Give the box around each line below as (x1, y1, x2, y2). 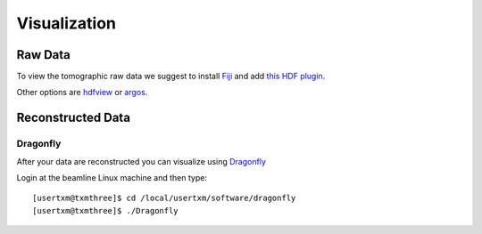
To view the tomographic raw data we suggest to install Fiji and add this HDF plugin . (16, 71, 326, 82)
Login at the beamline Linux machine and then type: (16, 173, 207, 182)
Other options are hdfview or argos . (16, 87, 148, 98)
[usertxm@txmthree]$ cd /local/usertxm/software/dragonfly (32, 193, 296, 204)
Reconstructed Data (16, 110, 131, 125)
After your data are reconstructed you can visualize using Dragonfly (16, 156, 267, 166)
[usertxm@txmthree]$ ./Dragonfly (32, 206, 179, 215)
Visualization (16, 13, 116, 33)
